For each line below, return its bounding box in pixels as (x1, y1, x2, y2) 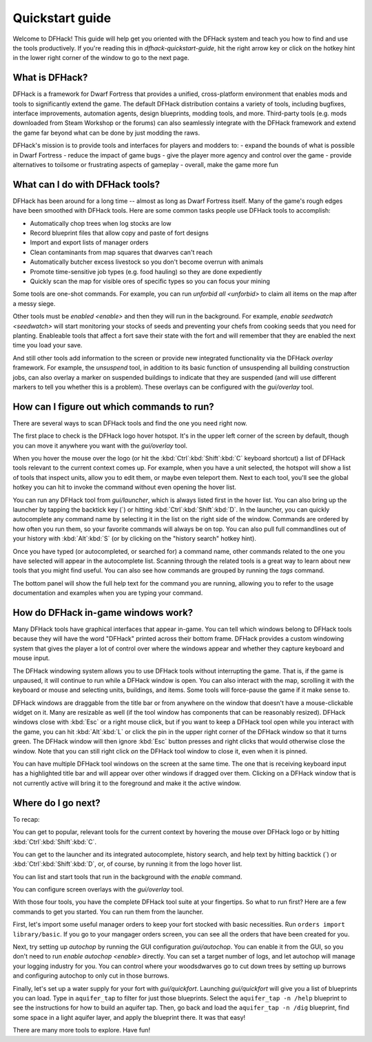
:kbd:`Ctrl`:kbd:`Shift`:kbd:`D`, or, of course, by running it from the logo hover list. (12, 860, 242, 868)
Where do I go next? (12, 797, 101, 809)
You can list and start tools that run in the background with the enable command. (12, 872, 242, 880)
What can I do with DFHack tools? (12, 178, 161, 190)
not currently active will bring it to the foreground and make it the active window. (12, 779, 241, 787)
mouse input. (12, 654, 50, 662)
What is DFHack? (12, 72, 88, 84)
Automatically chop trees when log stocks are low (30, 219, 172, 227)
